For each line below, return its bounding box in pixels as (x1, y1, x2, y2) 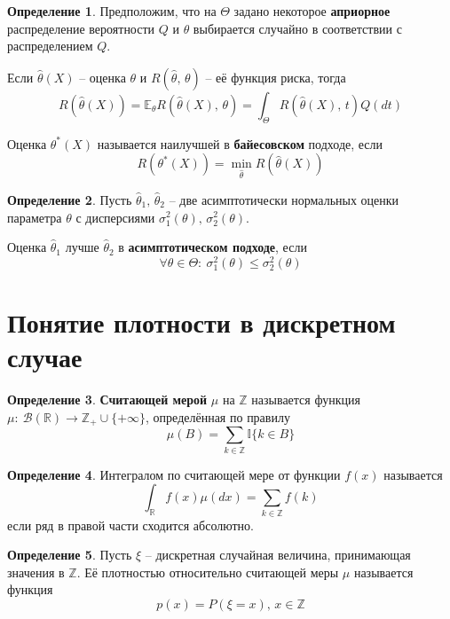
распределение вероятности (7, 19, 155, 37)
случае (7, 339, 83, 375)
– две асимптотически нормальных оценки (169, 190, 399, 208)
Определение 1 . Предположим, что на (7, 2, 217, 20)
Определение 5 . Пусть (7, 545, 132, 564)
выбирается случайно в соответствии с (193, 19, 402, 37)
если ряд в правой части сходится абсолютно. (7, 515, 254, 534)
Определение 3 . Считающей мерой (7, 390, 208, 409)
